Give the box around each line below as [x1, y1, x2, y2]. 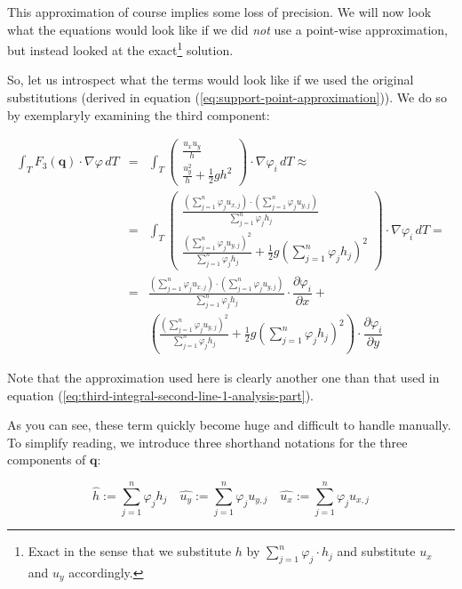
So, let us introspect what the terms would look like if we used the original [7, 70, 414, 89]
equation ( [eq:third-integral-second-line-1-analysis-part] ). [7, 385, 314, 404]
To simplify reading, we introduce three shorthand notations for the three [7, 432, 408, 451]
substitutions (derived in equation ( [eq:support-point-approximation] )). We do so [7, 88, 447, 107]
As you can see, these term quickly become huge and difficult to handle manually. [7, 416, 451, 434]
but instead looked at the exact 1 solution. [7, 38, 234, 59]
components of [7, 450, 86, 469]
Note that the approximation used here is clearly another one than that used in [7, 368, 440, 387]
